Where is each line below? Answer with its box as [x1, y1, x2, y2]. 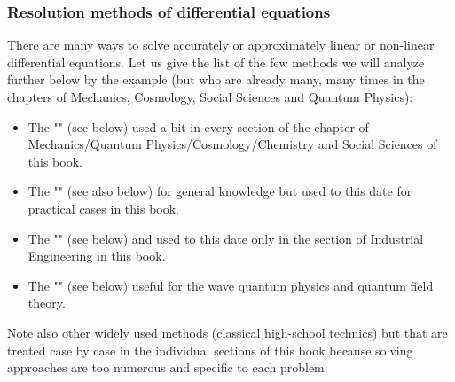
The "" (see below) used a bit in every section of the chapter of [27, 117, 369, 136]
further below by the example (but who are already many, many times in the [7, 70, 425, 89]
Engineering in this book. [27, 246, 166, 265]
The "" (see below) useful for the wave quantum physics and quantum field [27, 276, 434, 294]
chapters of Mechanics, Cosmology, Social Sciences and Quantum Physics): [7, 88, 413, 105]
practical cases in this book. [27, 199, 180, 217]
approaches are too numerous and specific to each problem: [7, 358, 328, 377]
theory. [27, 293, 66, 312]
